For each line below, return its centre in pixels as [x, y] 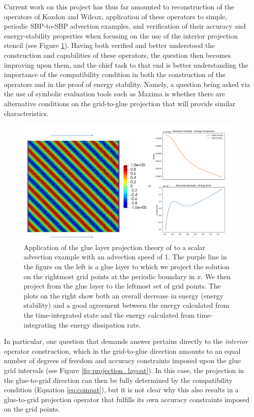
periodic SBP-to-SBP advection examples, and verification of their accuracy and [125, 26]
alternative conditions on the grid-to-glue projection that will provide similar [120, 103]
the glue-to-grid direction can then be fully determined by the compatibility [118, 380]
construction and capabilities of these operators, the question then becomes [118, 55]
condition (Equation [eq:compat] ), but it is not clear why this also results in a [121, 390]
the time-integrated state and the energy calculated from [109, 314]
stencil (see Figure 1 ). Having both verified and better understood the [110, 45]
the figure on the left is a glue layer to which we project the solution [127, 267]
